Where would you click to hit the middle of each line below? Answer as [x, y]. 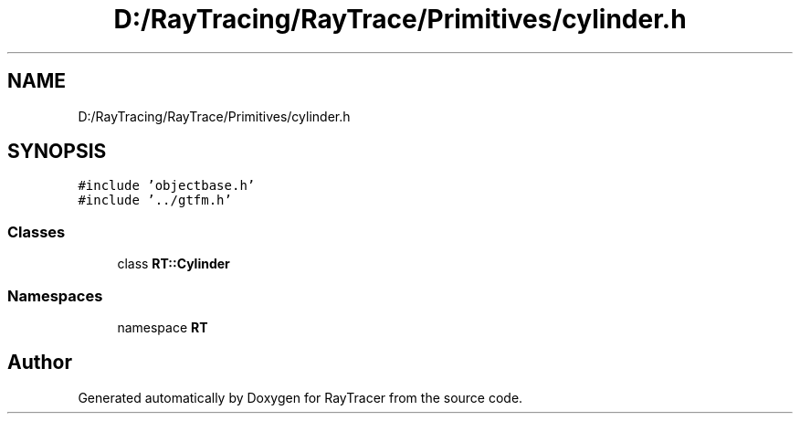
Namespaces [55, 295]
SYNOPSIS [57, 152]
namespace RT [163, 327]
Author [40, 363]
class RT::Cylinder [174, 264]
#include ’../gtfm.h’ [155, 200]
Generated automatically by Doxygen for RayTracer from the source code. [300, 397]
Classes [37, 232]
